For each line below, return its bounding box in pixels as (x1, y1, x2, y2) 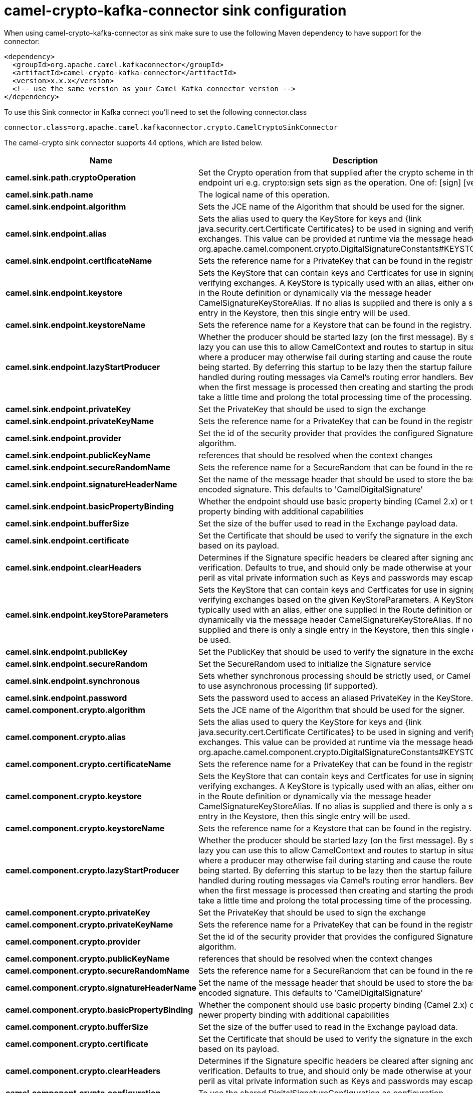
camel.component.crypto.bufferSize (6, 1021, 148, 1032)
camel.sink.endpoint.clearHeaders (6, 562, 142, 573)
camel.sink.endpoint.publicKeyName (6, 450, 151, 460)
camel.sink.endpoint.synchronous (6, 675, 140, 686)
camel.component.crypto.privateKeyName (6, 919, 173, 930)
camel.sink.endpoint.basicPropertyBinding (6, 501, 174, 511)
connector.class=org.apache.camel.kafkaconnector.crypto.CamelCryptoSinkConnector (4, 123, 338, 131)
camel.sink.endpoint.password (6, 692, 127, 703)
